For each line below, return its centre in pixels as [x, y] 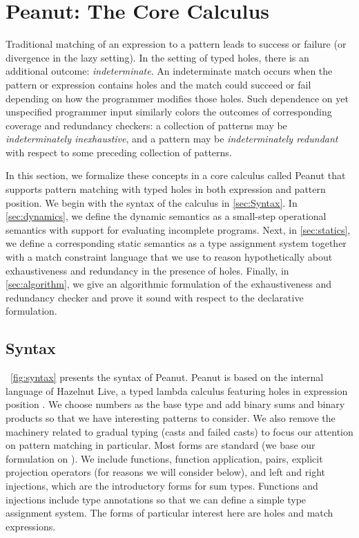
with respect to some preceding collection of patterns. [119, 152]
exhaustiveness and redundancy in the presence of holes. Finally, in [147, 270]
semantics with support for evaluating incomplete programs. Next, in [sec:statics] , [178, 229]
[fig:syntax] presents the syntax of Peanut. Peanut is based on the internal [167, 377]
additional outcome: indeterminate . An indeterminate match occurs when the [169, 71]
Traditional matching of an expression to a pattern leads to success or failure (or [176, 44]
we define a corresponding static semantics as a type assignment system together [176, 243]
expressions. [31, 526]
